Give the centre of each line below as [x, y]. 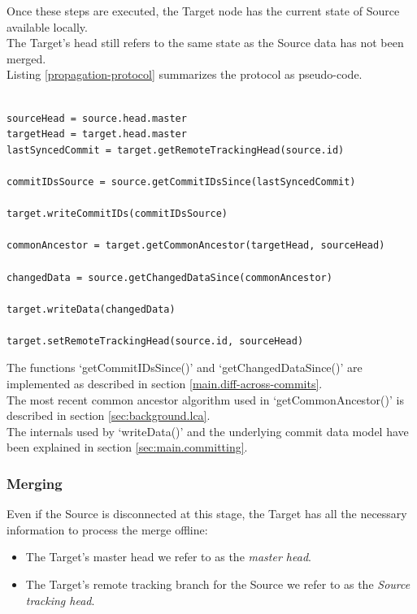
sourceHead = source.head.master [97, 118]
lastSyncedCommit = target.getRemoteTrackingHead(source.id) [176, 150]
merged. [26, 58]
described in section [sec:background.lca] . [109, 415]
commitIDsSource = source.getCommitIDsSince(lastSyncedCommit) [181, 182]
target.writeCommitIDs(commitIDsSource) [117, 214]
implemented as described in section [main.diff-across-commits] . [165, 384]
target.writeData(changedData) [91, 309]
